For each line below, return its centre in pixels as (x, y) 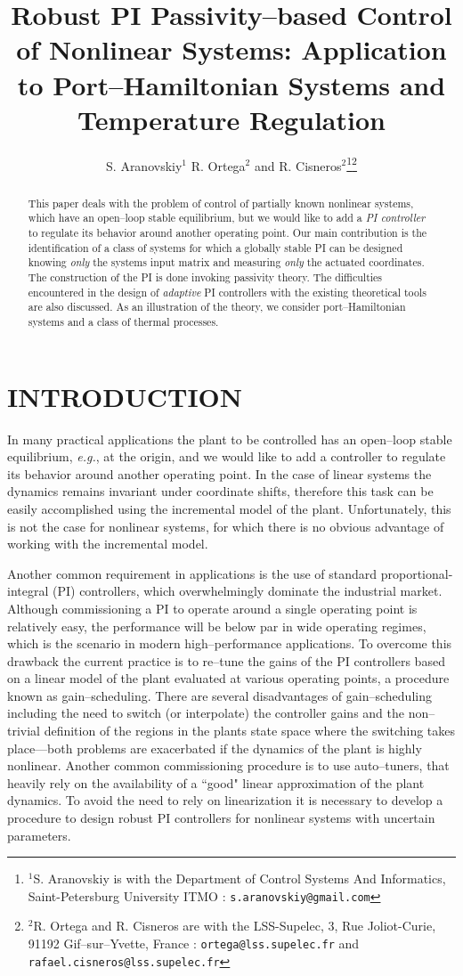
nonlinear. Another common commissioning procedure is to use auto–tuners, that (228, 765)
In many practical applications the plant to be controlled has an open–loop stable (230, 439)
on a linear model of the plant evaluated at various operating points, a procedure (228, 678)
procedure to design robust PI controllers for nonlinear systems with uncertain (221, 818)
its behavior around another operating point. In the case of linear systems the (219, 473)
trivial (24, 731)
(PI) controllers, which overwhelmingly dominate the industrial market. (247, 591)
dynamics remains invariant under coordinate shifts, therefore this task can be (220, 491)
